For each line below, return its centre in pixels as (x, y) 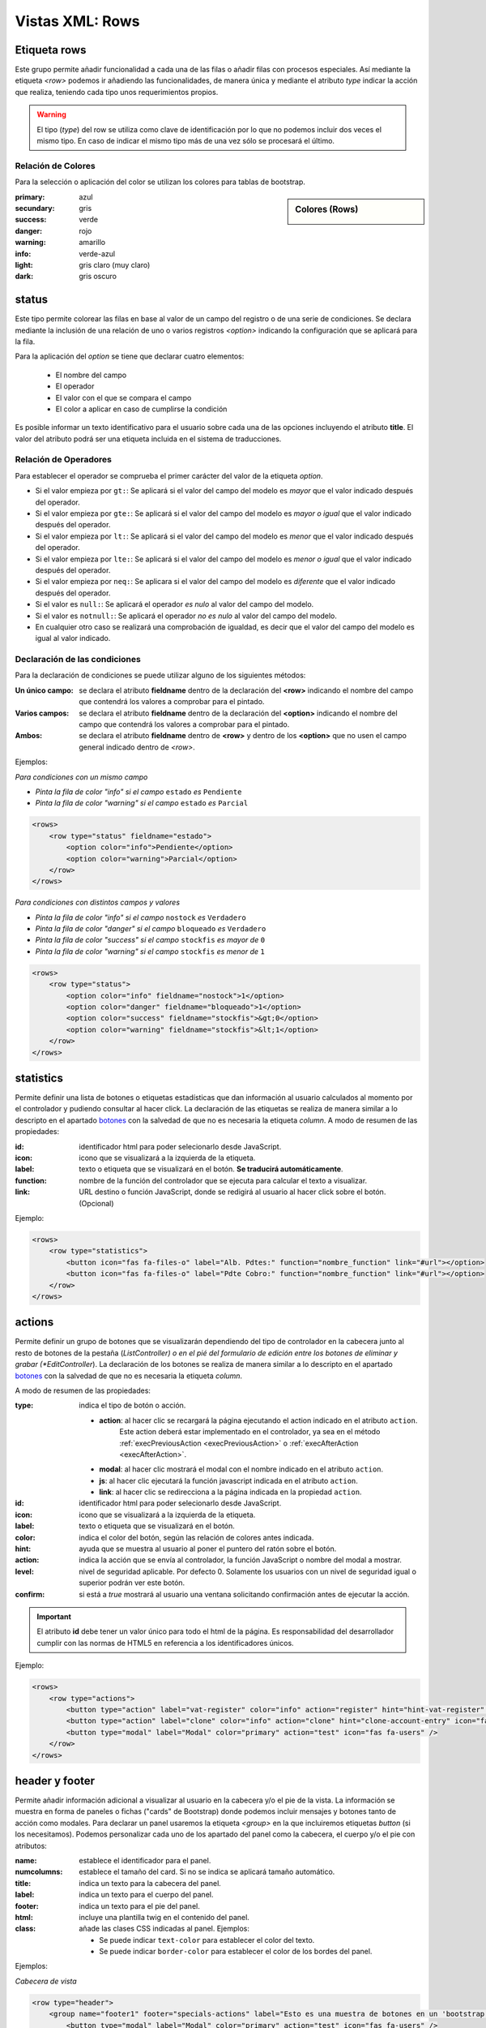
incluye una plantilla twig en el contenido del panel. (164, 1917)
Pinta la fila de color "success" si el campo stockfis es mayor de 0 (150, 940)
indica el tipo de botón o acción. (132, 1405)
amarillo (92, 243)
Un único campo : (45, 690)
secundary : (35, 208)
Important (54, 1617)
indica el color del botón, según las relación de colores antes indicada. (196, 1537)
